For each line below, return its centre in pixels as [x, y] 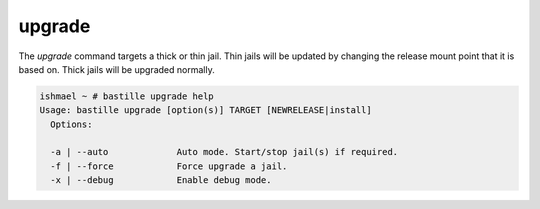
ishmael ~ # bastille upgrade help [126, 96]
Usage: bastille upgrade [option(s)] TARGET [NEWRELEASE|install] [205, 110]
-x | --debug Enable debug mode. [161, 180]
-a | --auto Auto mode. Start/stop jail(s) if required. [224, 152]
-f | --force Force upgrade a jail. [169, 166]
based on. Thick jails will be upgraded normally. [116, 69]
